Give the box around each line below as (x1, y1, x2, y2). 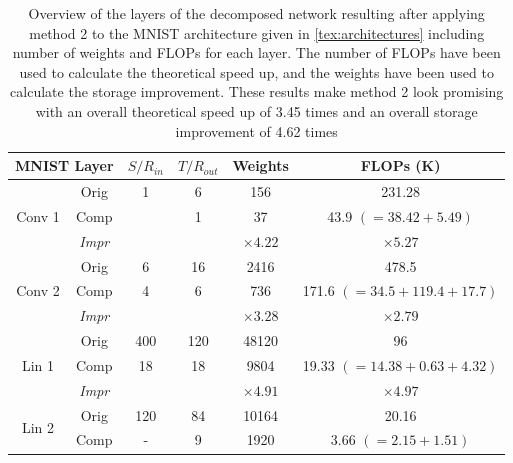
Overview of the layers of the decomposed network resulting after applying (28, 3, 485, 23)
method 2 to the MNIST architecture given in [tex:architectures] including (29, 22, 485, 43)
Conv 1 (16, 205, 60, 226)
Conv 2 (16, 280, 60, 301)
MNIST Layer (15, 155, 114, 176)
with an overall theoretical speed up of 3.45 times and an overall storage (35, 100, 478, 121)
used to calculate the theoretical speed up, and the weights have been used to (19, 61, 494, 82)
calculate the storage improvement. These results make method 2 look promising (10, 81, 504, 102)
